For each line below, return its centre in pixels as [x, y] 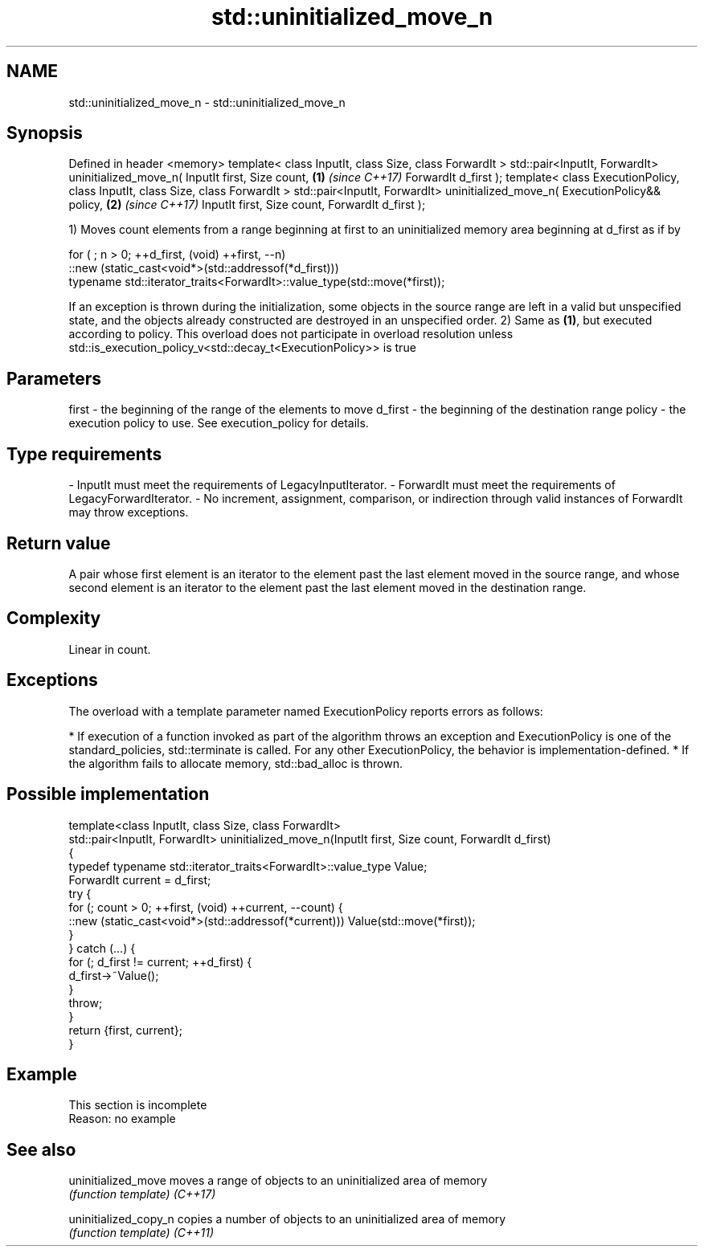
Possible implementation [108, 794]
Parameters [54, 378]
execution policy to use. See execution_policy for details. [219, 423]
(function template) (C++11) [141, 1233]
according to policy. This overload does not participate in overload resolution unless [291, 334]
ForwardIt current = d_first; [140, 880]
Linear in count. [110, 649]
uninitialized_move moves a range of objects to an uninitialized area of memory [278, 1181]
